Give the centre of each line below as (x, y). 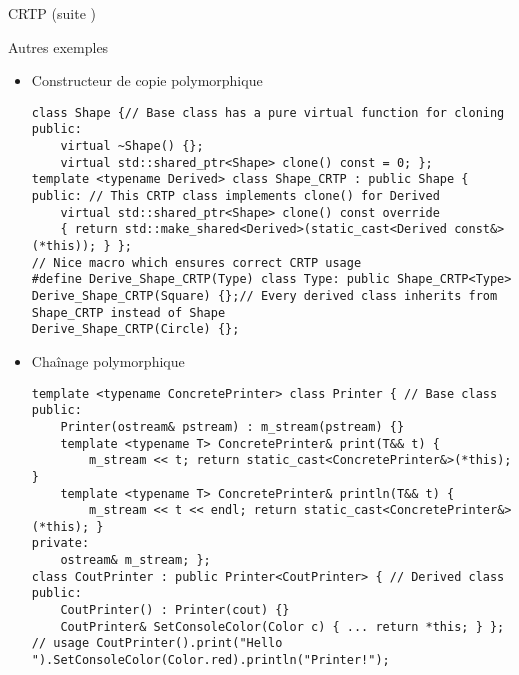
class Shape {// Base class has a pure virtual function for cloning (268, 112)
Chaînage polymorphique (108, 360)
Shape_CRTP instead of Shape (128, 312)
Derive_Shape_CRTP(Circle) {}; (135, 329)
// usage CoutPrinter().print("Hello (157, 643)
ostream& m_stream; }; (135, 560)
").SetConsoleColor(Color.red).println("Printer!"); (210, 660)
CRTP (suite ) (52, 13)
